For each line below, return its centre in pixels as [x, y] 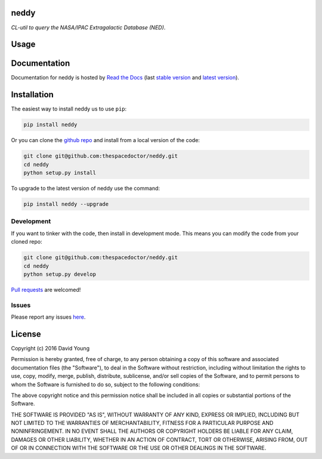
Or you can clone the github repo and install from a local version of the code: [105, 140]
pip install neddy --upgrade [66, 204]
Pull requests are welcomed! [46, 289]
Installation [32, 95]
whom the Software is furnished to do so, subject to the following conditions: [106, 384]
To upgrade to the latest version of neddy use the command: [86, 189]
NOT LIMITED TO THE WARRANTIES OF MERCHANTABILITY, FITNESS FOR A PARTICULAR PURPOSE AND [142, 423]
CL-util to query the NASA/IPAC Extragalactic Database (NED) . [88, 27]
